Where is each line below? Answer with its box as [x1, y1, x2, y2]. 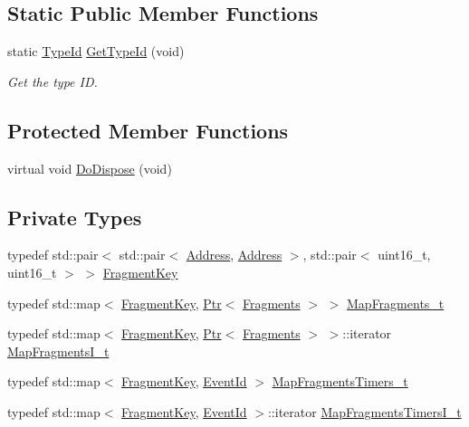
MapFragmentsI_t [7, 341, 110, 360]
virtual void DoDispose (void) [7, 158, 172, 177]
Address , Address [186, 245, 282, 264]
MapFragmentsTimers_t [272, 372, 408, 391]
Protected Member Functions [7, 116, 289, 144]
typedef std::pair [7, 245, 99, 264]
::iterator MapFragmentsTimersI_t [267, 402, 462, 421]
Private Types [7, 203, 142, 231]
